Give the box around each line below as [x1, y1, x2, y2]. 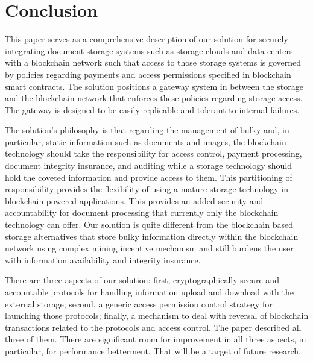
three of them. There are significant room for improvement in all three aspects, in [5, 333, 306, 345]
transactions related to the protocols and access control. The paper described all [5, 321, 302, 333]
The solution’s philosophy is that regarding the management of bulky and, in [5, 124, 289, 136]
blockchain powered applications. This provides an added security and [5, 194, 264, 207]
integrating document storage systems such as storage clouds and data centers [5, 44, 293, 57]
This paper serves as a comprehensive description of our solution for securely [5, 33, 288, 45]
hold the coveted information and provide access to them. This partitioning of [5, 171, 292, 183]
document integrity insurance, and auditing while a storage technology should [5, 159, 292, 172]
